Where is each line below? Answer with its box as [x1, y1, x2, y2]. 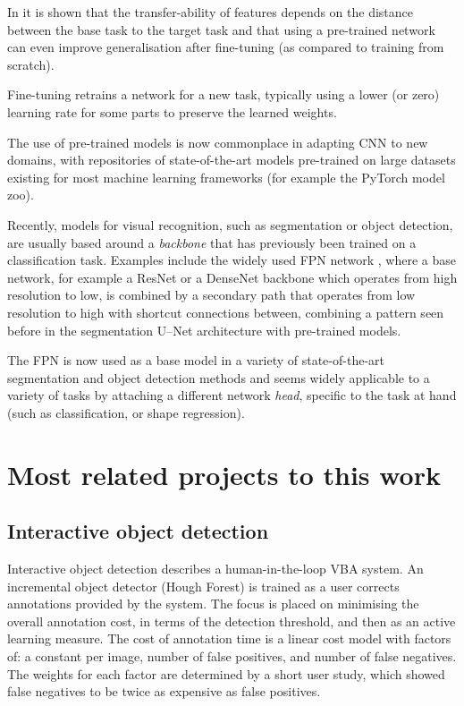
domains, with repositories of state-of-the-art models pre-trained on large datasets [7, 150, 456, 169]
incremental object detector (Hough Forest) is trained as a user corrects [7, 576, 400, 595]
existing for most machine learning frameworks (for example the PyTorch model [7, 167, 445, 186]
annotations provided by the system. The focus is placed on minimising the [7, 594, 419, 613]
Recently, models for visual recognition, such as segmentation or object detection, [7, 215, 453, 234]
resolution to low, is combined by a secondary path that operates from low [7, 285, 416, 304]
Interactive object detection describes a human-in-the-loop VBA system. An [7, 559, 424, 578]
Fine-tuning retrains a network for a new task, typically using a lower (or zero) [7, 85, 440, 104]
